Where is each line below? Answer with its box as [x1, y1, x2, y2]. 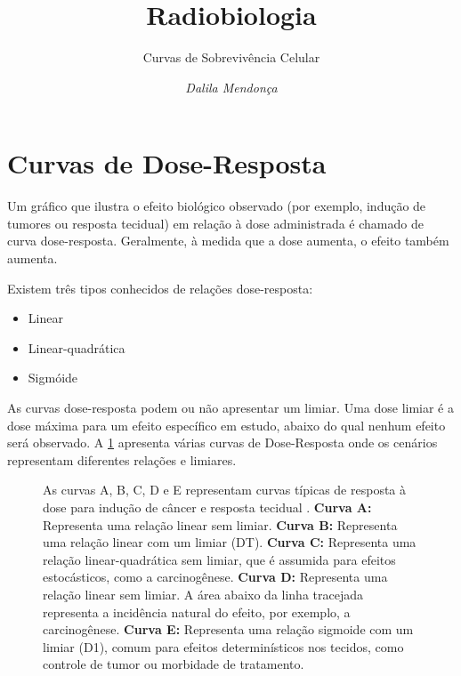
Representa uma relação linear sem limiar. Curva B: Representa [43, 515, 398, 534]
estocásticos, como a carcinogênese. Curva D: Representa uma [43, 567, 388, 586]
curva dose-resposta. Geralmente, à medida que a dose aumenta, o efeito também [7, 231, 449, 250]
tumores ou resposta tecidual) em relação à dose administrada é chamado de [7, 213, 424, 232]
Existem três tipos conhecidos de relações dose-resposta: [7, 278, 313, 297]
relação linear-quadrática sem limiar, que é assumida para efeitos [43, 550, 396, 568]
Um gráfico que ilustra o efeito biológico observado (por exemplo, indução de [7, 197, 426, 215]
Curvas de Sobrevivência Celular [142, 48, 320, 67]
